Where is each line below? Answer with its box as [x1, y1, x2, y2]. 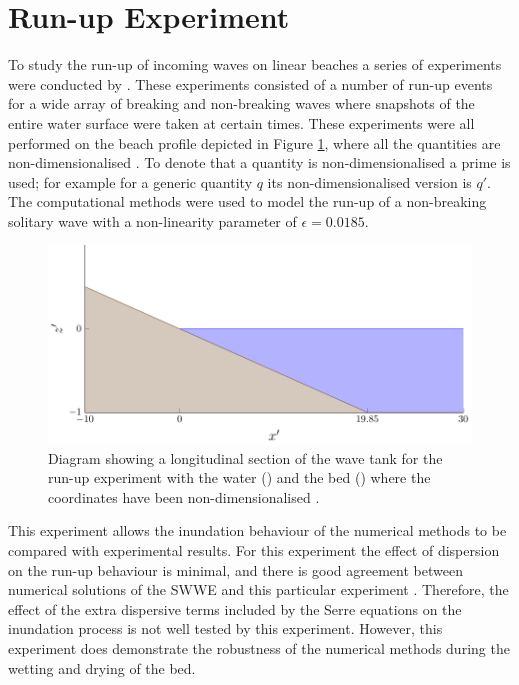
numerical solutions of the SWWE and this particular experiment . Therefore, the [8, 579, 509, 600]
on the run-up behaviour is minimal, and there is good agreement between [8, 559, 463, 580]
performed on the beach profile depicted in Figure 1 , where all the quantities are [8, 132, 501, 153]
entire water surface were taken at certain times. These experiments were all [8, 112, 475, 133]
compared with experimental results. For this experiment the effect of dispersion [8, 540, 500, 561]
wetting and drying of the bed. [8, 657, 196, 678]
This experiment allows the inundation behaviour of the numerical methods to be [8, 520, 507, 541]
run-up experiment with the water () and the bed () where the [48, 467, 431, 488]
